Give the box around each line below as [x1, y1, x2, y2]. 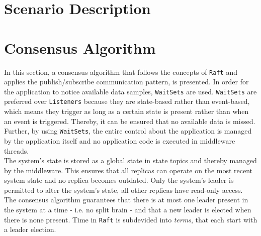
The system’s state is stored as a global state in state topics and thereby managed [4, 155, 257, 166]
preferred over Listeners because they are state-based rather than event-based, [4, 96, 250, 106]
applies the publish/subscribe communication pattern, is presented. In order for [4, 76, 249, 87]
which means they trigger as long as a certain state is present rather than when [4, 106, 249, 116]
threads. [4, 145, 29, 156]
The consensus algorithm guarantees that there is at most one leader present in [4, 194, 248, 205]
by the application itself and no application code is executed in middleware [4, 135, 235, 146]
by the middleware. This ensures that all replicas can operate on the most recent [4, 165, 253, 175]
